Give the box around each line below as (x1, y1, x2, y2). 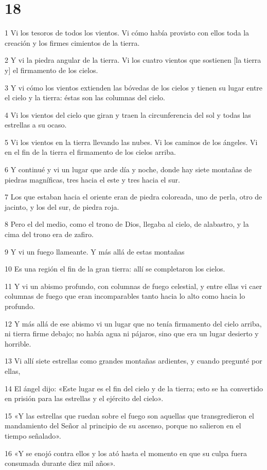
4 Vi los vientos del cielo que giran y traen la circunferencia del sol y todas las (5, 109, 251, 120)
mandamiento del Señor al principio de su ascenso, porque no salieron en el (5, 420, 241, 431)
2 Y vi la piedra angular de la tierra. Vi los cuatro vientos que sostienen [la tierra (5, 55, 261, 65)
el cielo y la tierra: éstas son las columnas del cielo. (5, 92, 165, 103)
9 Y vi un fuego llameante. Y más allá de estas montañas (5, 246, 185, 257)
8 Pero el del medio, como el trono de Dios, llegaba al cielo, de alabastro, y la (5, 219, 249, 229)
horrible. (5, 338, 31, 349)
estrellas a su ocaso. (5, 119, 67, 130)
